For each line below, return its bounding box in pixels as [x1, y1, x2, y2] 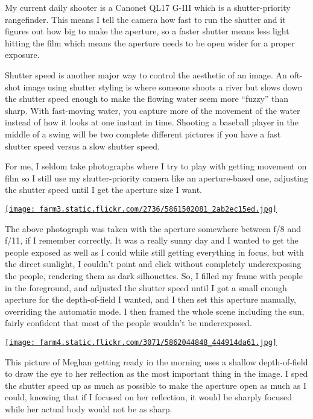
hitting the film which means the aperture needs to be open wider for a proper [5, 36, 296, 49]
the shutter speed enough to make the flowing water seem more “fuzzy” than [5, 92, 289, 105]
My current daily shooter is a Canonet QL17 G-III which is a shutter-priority [5, 1, 291, 13]
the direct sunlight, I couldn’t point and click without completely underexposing [5, 257, 302, 270]
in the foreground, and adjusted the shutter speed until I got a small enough [5, 281, 287, 294]
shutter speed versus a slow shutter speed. [5, 139, 160, 152]
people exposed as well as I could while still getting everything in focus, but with [5, 245, 304, 258]
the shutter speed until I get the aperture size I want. [5, 183, 202, 196]
